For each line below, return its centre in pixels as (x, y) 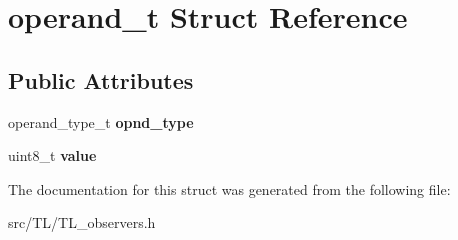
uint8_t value (52, 155)
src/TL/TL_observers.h (82, 222)
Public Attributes (101, 79)
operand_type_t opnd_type (101, 121)
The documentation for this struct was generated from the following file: (229, 188)
